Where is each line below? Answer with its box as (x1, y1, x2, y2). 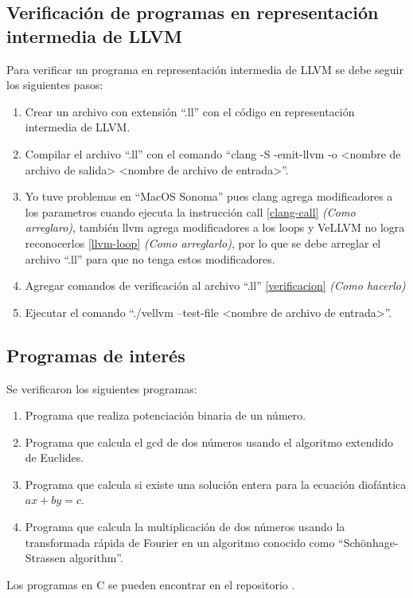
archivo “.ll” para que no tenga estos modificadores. (25, 250, 275, 267)
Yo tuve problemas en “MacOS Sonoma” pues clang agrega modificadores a (25, 188, 393, 205)
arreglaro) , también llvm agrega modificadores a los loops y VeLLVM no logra (25, 219, 405, 236)
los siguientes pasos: (6, 76, 103, 93)
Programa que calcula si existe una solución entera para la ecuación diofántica (25, 475, 407, 492)
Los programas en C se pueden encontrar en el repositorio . (6, 576, 295, 592)
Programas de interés (6, 342, 185, 367)
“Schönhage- (338, 534, 399, 550)
